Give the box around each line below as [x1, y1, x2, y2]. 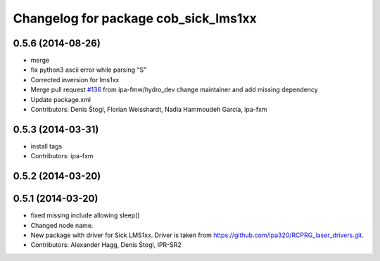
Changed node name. [30, 221, 94, 229]
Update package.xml [30, 95, 91, 103]
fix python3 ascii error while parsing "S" [30, 65, 147, 74]
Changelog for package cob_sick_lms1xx [13, 11, 257, 26]
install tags [30, 141, 63, 151]
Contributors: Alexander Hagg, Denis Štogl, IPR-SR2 [30, 241, 182, 249]
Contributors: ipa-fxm [30, 152, 94, 160]
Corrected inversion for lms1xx [30, 75, 120, 84]
